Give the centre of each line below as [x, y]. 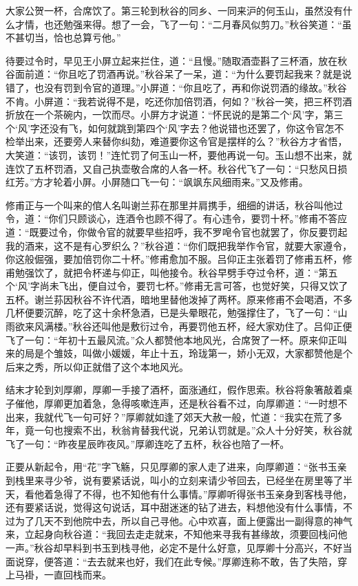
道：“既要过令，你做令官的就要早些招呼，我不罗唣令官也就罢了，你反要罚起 [177, 231]
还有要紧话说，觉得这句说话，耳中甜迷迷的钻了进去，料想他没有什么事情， [174, 507]
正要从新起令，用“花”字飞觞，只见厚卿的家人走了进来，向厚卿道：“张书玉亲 [176, 467]
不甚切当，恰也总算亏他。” [63, 37]
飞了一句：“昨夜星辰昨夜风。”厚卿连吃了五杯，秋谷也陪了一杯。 [148, 443]
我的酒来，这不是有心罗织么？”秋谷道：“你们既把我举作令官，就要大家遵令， [179, 245]
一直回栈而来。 [77, 575]
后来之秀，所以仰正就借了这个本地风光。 [97, 366]
